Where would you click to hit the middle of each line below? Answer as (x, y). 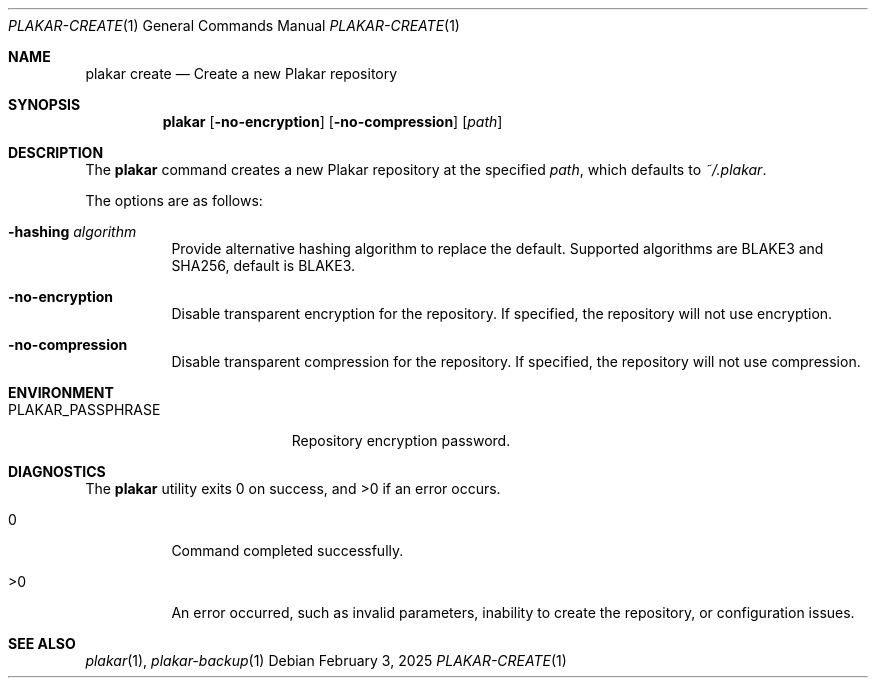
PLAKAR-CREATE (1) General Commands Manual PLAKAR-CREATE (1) (234, 25)
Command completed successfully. (287, 550)
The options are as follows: (174, 200)
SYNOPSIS (44, 104)
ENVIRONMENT (61, 392)
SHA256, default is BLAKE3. (263, 265)
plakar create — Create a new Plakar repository (241, 73)
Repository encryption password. (401, 440)
